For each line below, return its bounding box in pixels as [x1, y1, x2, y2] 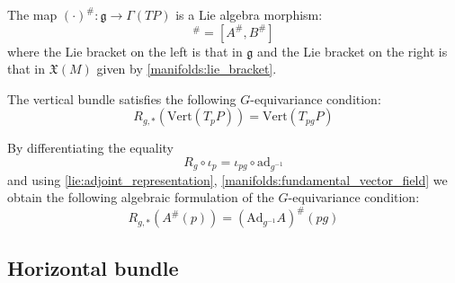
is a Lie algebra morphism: [175, 5, 323, 23]
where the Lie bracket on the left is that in [7, 41, 243, 60]
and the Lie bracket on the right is [257, 41, 448, 60]
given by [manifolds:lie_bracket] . [96, 59, 277, 78]
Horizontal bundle [7, 253, 179, 281]
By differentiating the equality [7, 138, 174, 157]
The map [7, 5, 58, 23]
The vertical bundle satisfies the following [7, 89, 236, 108]
